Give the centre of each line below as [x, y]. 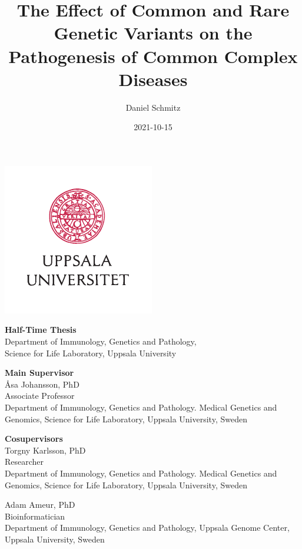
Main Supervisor [39, 373]
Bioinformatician [35, 516]
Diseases [153, 79]
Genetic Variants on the [153, 33]
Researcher [24, 462]
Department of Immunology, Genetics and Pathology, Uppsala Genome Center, [147, 527]
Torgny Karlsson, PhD [45, 450]
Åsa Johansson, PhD [42, 384]
